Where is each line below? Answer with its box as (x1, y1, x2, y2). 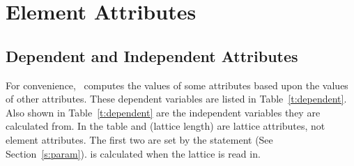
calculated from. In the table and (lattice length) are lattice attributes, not (6, 119, 325, 133)
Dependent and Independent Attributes (6, 45, 298, 66)
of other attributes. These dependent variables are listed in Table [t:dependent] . (6, 91, 347, 106)
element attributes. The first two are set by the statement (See (6, 132, 273, 146)
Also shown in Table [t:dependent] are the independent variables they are (6, 105, 321, 119)
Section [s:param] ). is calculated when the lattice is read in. (6, 146, 261, 160)
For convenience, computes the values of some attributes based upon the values (6, 77, 348, 92)
